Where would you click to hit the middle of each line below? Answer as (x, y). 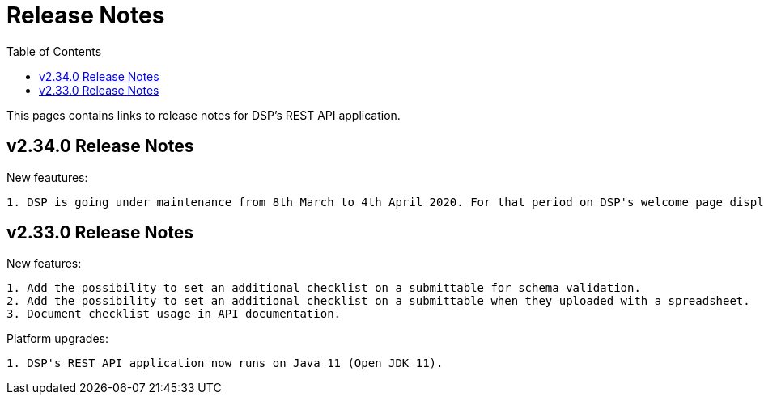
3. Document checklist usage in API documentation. (174, 314)
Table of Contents (54, 51)
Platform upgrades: (58, 339)
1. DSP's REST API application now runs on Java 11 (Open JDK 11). (225, 363)
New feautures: (47, 177)
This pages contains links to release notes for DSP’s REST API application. (204, 115)
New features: (44, 264)
